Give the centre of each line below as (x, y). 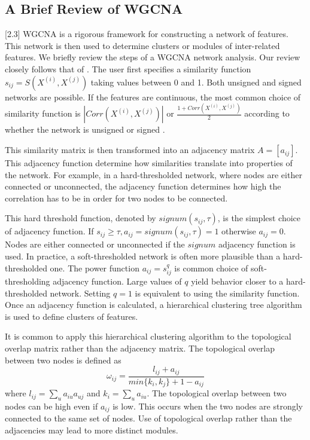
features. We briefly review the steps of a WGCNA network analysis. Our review (153, 57)
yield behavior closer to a (237, 281)
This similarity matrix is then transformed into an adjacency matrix (130, 150)
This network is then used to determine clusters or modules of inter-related (142, 45)
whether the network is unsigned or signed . (85, 129)
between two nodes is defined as (63, 360)
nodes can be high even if (51, 406)
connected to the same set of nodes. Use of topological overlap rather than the (148, 418)
